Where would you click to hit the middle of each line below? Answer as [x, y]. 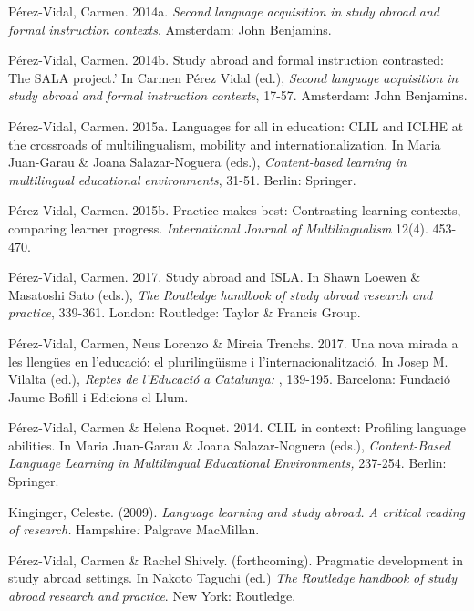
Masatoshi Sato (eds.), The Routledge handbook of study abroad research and [221, 294]
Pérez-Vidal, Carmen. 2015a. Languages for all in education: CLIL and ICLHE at [236, 125]
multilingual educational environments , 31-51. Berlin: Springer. [182, 179]
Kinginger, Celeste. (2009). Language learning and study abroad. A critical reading [237, 511]
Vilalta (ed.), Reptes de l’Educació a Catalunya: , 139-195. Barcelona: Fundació [229, 379]
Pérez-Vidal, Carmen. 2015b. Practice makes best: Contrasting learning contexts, [235, 210]
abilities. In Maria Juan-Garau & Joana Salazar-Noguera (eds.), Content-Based [229, 445]
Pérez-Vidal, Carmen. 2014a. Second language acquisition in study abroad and [224, 11]
